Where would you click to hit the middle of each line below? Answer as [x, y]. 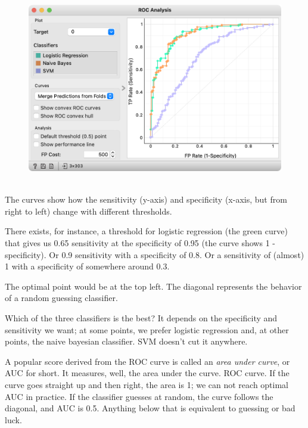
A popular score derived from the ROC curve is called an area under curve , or [147, 361]
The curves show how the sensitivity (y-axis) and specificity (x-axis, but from [146, 199]
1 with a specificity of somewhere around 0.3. [87, 266]
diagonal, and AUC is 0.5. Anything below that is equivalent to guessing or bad [150, 408]
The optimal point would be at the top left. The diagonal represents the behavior [153, 286]
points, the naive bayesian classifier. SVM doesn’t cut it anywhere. [126, 341]
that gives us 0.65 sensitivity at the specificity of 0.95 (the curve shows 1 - [140, 243]
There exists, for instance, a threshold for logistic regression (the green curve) [146, 231]
